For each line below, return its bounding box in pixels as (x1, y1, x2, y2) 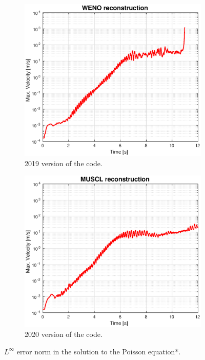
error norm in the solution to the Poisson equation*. (16, 346, 181, 356)
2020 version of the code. (25, 329, 102, 339)
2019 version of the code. (25, 157, 102, 168)
